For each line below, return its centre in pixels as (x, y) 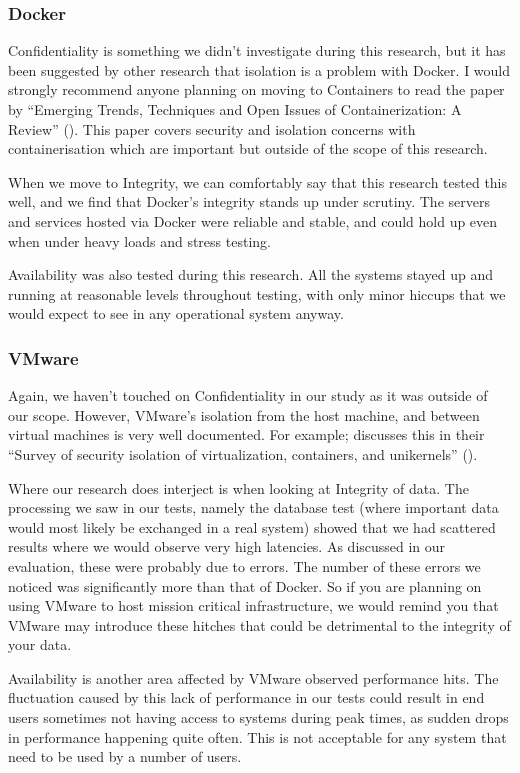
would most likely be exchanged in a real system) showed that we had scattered (252, 526)
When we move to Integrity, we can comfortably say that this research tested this (258, 181)
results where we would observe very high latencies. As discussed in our (227, 546)
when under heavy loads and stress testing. (139, 240)
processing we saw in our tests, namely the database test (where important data (253, 507)
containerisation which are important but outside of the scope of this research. (248, 148)
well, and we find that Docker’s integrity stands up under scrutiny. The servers (249, 201)
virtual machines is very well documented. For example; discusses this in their (246, 434)
